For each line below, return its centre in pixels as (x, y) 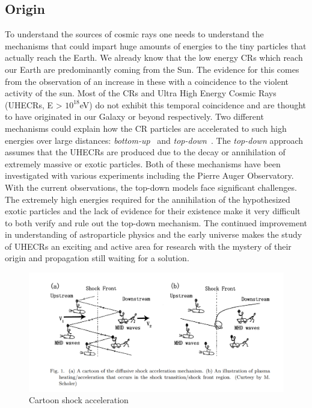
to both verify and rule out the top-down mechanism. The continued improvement (156, 222)
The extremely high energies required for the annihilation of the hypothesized (148, 199)
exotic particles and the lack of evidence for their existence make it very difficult (153, 211)
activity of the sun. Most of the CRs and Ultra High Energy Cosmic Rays (141, 93)
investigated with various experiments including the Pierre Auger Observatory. (149, 175)
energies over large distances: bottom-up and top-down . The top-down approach (154, 140)
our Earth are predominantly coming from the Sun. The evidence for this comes (152, 69)
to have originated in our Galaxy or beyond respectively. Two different (134, 116)
